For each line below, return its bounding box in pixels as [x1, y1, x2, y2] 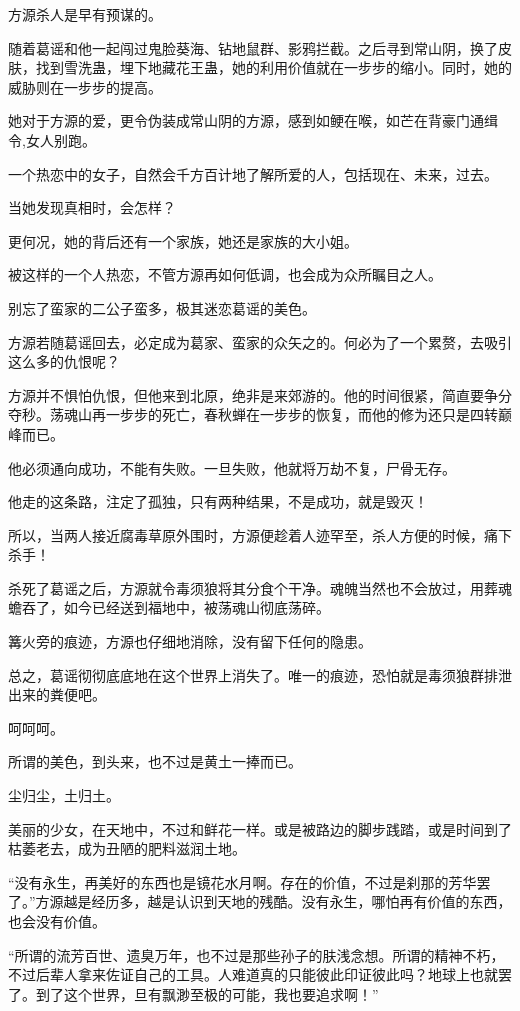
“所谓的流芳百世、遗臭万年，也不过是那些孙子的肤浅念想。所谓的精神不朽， [8, 944, 505, 965]
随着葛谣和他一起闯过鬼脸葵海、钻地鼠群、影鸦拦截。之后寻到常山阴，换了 [8, 37, 498, 58]
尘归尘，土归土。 [8, 785, 120, 806]
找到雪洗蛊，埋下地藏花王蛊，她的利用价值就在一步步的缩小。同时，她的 [35, 57, 512, 78]
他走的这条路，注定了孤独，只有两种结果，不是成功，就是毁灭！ [8, 491, 428, 512]
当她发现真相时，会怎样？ [8, 197, 176, 218]
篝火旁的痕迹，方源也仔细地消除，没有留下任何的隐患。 [8, 631, 372, 652]
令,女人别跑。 [8, 129, 96, 150]
